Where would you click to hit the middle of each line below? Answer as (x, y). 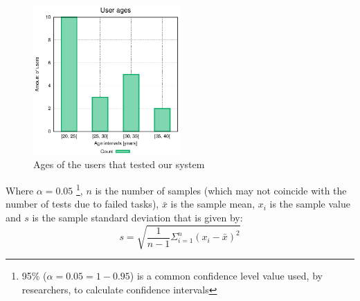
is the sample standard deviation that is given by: (137, 217)
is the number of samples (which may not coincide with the (221, 190)
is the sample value (310, 204)
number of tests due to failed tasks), (82, 204)
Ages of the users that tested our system (119, 164)
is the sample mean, (213, 204)
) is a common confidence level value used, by (226, 276)
